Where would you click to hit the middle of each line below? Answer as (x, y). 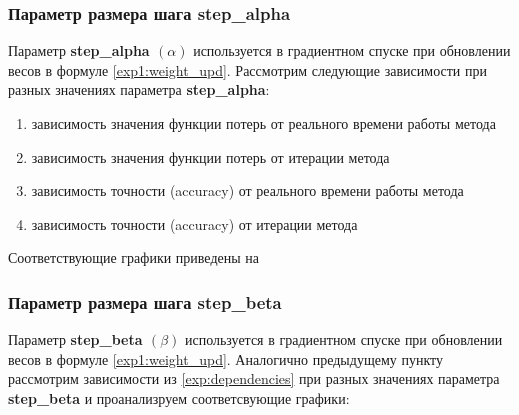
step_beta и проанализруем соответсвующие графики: (179, 397)
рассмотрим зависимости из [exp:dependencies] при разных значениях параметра (254, 378)
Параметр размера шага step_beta (145, 301)
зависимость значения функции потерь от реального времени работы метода (263, 123)
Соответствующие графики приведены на (133, 257)
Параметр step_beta (75, 339)
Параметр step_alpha (79, 50)
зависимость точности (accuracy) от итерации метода (194, 223)
